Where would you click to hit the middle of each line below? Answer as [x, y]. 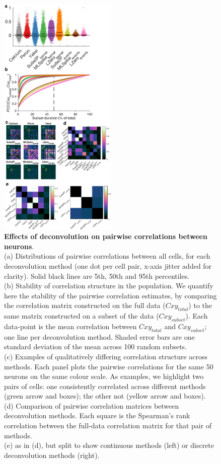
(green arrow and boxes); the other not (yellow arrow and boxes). [105, 396]
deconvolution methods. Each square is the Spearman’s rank [97, 415]
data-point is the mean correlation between [70, 326]
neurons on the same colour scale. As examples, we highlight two [104, 376]
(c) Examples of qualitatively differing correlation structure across [106, 356]
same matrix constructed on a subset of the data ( [82, 316]
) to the [200, 305]
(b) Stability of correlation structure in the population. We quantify [109, 286]
